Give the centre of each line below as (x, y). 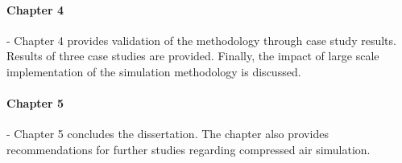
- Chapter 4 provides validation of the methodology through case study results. (201, 40)
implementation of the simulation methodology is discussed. (154, 71)
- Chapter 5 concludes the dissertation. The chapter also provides (168, 134)
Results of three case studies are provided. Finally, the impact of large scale (193, 56)
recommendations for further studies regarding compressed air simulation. (189, 149)
